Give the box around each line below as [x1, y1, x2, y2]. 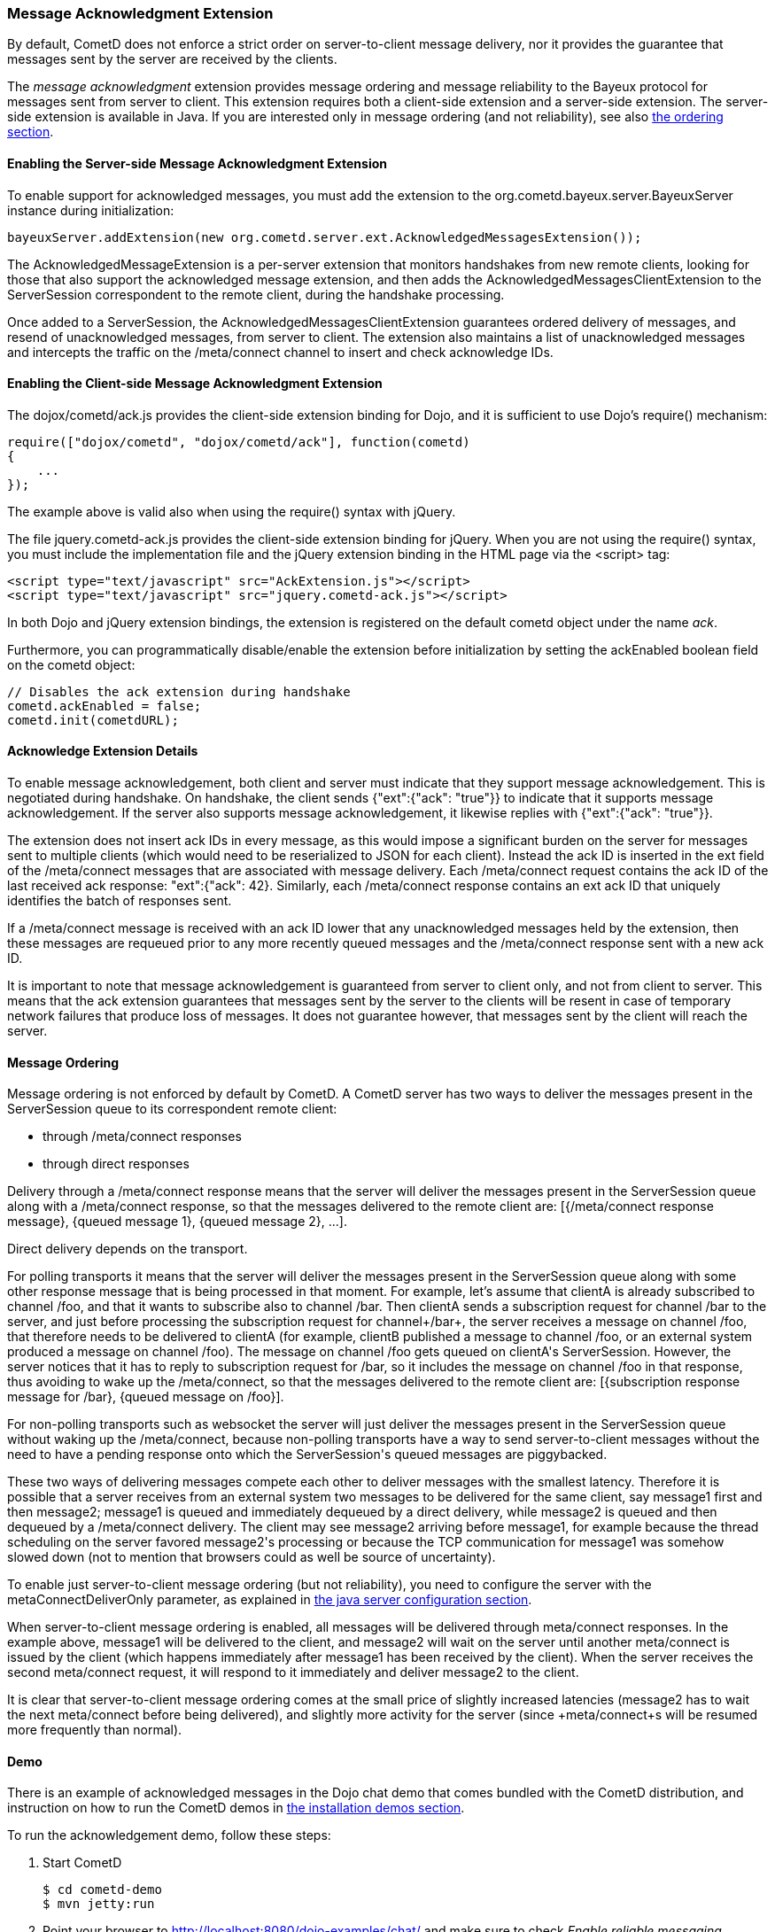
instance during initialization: [7, 202, 174, 218]
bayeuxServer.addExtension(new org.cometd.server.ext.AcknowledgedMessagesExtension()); [7, 229, 642, 244]
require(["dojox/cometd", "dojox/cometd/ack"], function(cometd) [7, 434, 470, 449]
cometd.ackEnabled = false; [7, 698, 202, 713]
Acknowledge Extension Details [7, 743, 198, 759]
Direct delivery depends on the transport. [7, 1241, 248, 1257]
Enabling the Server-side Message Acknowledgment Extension [7, 155, 388, 171]
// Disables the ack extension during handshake [7, 684, 351, 699]
